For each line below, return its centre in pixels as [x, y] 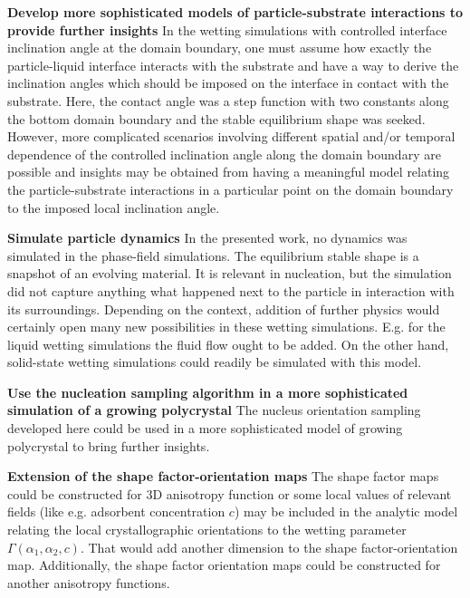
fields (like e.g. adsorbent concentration [116, 511]
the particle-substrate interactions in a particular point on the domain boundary [230, 189]
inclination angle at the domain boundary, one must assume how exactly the [220, 48]
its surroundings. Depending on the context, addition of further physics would [224, 309]
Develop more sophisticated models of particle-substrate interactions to [235, 12]
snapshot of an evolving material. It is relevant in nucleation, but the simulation [230, 273]
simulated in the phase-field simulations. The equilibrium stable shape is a [213, 255]
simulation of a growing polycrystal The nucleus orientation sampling [214, 410]
